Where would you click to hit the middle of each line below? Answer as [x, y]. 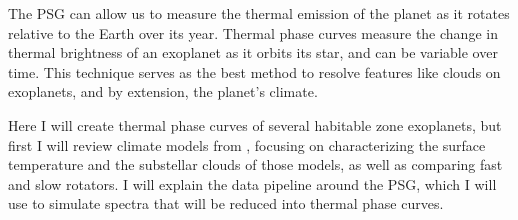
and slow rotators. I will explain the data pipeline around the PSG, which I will [252, 183]
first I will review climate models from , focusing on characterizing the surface [247, 144]
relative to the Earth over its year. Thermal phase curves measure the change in [253, 32]
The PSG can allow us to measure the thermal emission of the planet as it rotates [259, 13]
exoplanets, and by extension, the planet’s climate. [163, 91]
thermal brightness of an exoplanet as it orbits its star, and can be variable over [253, 52]
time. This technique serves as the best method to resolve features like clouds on [254, 71]
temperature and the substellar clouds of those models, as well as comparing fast [255, 164]
